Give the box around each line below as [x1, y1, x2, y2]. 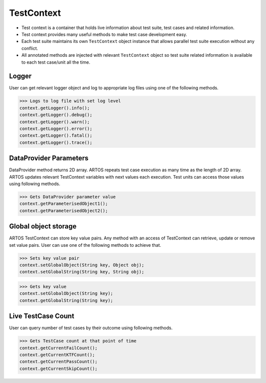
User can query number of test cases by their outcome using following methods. [9, 325, 173, 331]
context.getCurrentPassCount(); [19, 359, 98, 365]
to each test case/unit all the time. [21, 59, 91, 65]
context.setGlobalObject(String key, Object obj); [19, 262, 145, 268]
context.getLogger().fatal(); [19, 133, 93, 138]
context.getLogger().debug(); [19, 112, 93, 118]
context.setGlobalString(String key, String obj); [19, 269, 145, 275]
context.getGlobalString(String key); [19, 298, 113, 303]
